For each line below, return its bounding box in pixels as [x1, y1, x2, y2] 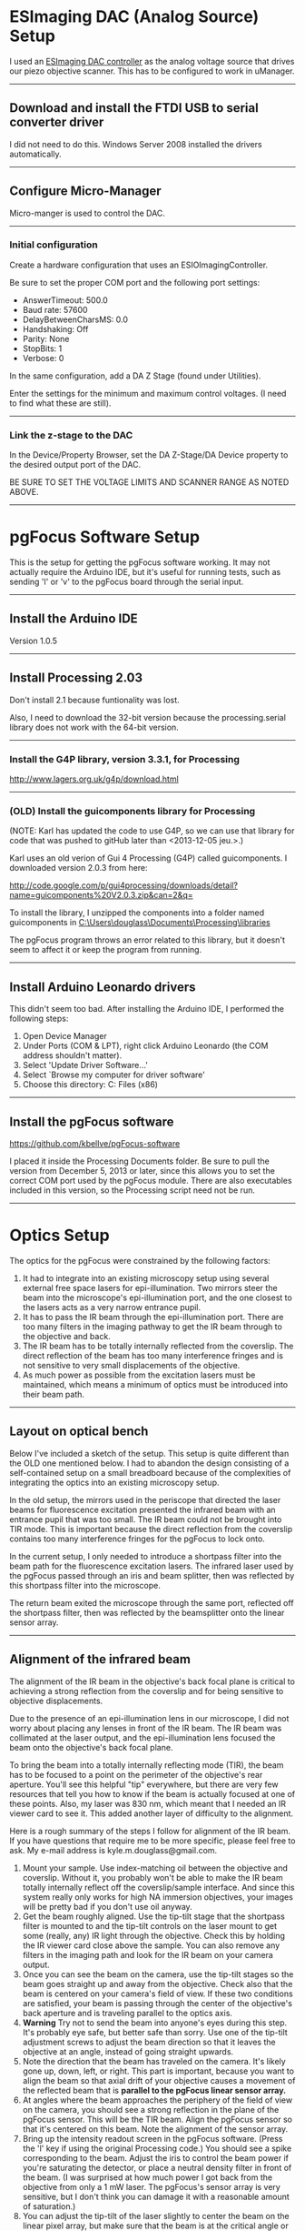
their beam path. [22, 1388, 84, 1399]
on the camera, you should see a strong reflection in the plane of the [22, 2104, 280, 2115]
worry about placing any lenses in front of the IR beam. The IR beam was [9, 1722, 282, 1733]
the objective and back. [22, 1330, 111, 1341]
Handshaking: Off [22, 323, 89, 334]
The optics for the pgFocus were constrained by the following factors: [9, 1255, 271, 1266]
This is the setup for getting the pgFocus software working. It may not [9, 557, 271, 568]
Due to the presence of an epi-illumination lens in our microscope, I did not [9, 1712, 290, 1723]
